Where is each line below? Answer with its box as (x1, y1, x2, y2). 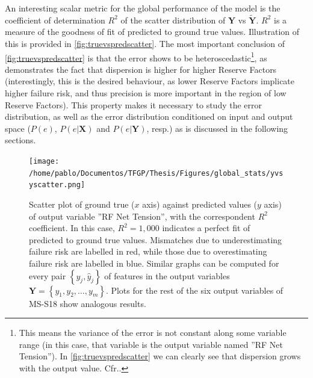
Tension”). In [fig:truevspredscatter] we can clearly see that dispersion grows (19, 350, 301, 362)
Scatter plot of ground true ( (29, 197, 135, 210)
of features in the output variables (104, 269, 230, 282)
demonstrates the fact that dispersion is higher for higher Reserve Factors (5, 63, 277, 75)
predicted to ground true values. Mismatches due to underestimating (29, 233, 282, 246)
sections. (5, 134, 36, 146)
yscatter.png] (29, 181, 85, 190)
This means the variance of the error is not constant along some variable (19, 326, 287, 339)
